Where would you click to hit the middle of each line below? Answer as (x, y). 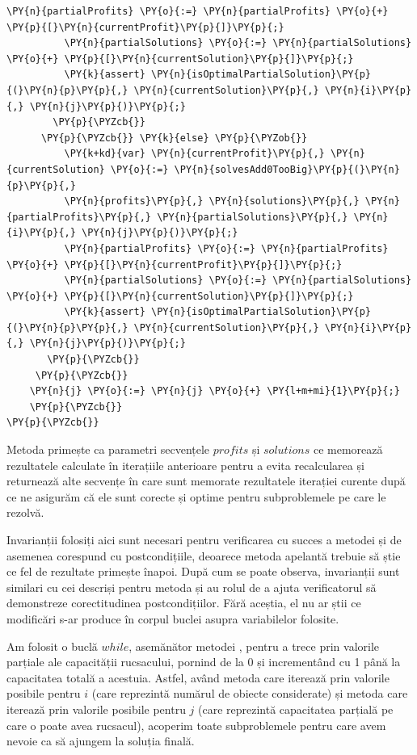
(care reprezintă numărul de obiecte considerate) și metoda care (250, 693)
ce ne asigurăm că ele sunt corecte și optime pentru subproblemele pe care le (196, 496)
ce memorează (348, 449)
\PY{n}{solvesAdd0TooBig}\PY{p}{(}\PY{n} (287, 169)
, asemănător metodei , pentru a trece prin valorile (254, 646)
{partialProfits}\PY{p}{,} (79, 217)
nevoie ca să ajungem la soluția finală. (101, 741)
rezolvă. (25, 512)
